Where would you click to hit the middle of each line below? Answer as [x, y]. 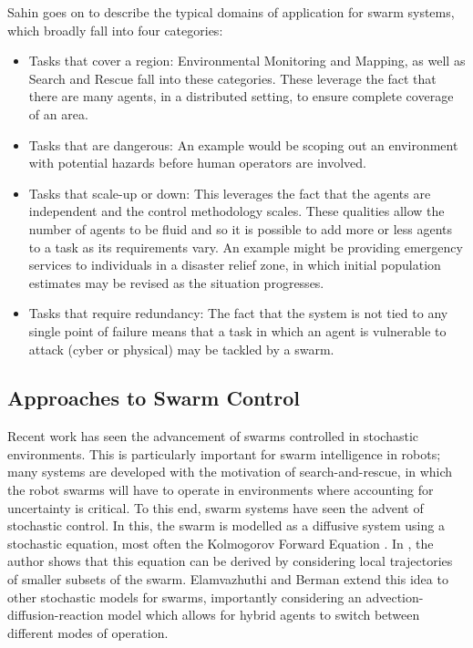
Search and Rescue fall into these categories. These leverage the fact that [232, 78]
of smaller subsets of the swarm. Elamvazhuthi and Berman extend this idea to [228, 579]
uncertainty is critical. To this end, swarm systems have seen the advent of [216, 507]
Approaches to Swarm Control [154, 398]
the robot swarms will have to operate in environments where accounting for [221, 490]
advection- [395, 597]
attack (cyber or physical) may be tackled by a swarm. [181, 349]
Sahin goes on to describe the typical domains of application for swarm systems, [231, 12]
